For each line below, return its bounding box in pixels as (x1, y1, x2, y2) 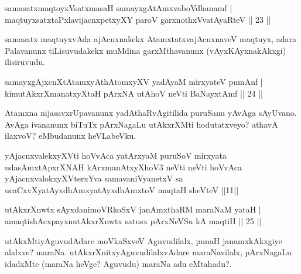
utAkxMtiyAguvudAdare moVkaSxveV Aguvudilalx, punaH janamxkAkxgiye (5, 234, 282, 246)
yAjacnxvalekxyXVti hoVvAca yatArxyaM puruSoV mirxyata (5, 149, 227, 161)
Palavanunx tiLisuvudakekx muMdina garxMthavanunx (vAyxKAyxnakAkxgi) (5, 44, 286, 56)
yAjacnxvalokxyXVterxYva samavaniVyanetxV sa (5, 172, 183, 184)
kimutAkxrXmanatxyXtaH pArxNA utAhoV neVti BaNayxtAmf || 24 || (5, 87, 263, 99)
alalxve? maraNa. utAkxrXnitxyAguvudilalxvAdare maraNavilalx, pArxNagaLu (5, 246, 292, 258)
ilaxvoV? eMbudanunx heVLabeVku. (5, 129, 136, 142)
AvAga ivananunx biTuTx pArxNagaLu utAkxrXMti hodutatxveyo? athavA (5, 118, 278, 130)
